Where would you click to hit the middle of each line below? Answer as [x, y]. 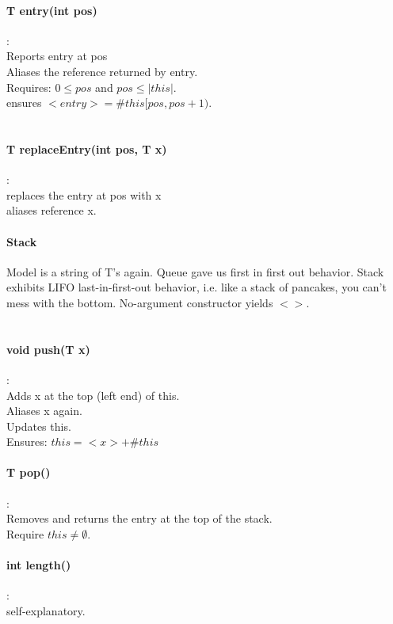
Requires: [29, 87]
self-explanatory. [46, 610]
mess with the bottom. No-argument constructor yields [140, 302]
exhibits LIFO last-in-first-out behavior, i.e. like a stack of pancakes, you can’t [196, 287]
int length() [39, 565]
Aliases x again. [44, 411]
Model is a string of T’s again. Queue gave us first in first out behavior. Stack [195, 271]
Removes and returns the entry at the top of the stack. [139, 518]
